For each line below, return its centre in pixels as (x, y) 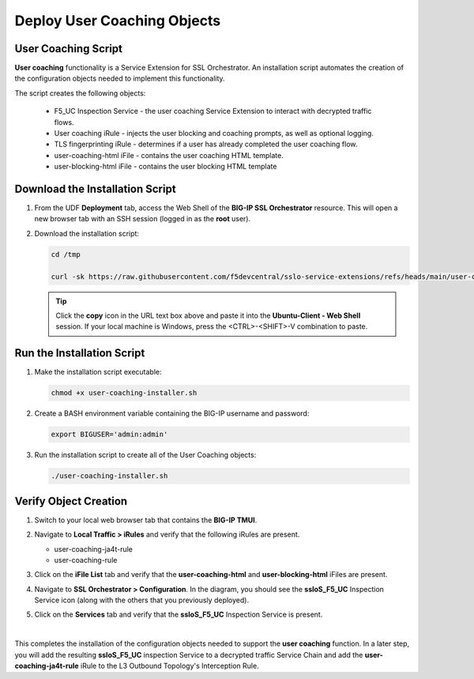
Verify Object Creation (71, 501)
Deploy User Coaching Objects (118, 21)
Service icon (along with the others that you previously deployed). (141, 600)
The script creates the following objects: (80, 93)
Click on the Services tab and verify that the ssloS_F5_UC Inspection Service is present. (179, 615)
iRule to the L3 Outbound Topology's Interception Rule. (170, 666)
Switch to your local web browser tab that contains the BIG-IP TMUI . (146, 520)
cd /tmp (66, 254)
